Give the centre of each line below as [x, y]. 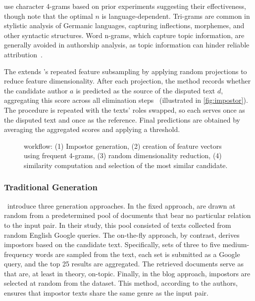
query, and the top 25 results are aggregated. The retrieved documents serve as [124, 264]
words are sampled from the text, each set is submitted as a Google [138, 254]
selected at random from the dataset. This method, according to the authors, [121, 283]
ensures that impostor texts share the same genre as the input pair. [106, 293]
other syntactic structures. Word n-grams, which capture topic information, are [124, 35]
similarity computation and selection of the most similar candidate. [126, 165]
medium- [236, 244]
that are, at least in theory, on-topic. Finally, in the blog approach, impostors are [127, 273]
